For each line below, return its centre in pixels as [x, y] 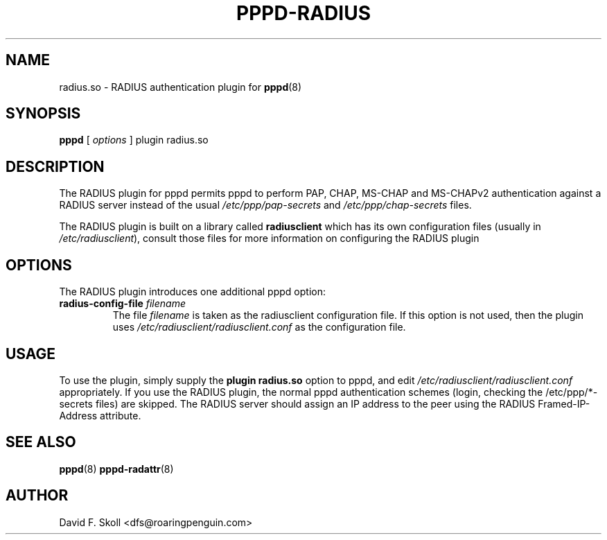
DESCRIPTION [55, 166]
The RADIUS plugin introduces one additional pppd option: [192, 292]
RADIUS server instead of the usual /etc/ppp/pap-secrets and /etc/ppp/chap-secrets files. [265, 205]
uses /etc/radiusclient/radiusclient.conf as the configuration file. [259, 327]
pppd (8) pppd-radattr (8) [116, 469]
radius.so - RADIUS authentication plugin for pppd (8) [181, 87]
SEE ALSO [41, 442]
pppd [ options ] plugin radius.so [134, 140]
